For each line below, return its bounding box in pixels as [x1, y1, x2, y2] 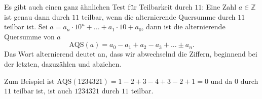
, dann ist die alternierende [141, 21, 226, 32]
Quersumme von [4, 31, 55, 41]
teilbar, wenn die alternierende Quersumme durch [81, 11, 236, 22]
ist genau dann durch [4, 11, 70, 22]
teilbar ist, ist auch [13, 85, 72, 96]
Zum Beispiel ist [4, 75, 55, 86]
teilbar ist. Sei [4, 21, 48, 32]
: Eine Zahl [202, 2, 237, 12]
